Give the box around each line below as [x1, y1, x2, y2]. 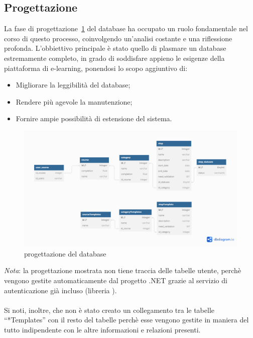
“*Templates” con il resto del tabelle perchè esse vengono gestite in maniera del [4, 314, 249, 325]
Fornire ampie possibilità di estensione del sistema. [16, 113, 172, 124]
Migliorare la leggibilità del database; [16, 79, 131, 90]
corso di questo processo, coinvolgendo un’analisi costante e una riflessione [4, 33, 232, 43]
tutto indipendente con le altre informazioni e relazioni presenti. [4, 324, 201, 334]
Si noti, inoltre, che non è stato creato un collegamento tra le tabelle [4, 304, 215, 315]
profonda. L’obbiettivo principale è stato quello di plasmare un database [4, 43, 226, 53]
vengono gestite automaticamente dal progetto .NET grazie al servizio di [4, 275, 227, 285]
